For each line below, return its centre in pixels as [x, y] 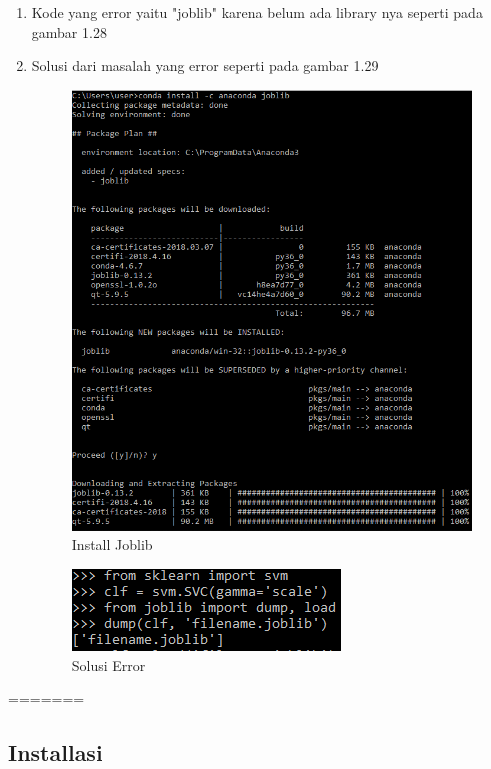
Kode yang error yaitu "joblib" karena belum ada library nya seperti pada [257, 12]
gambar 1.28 [69, 31]
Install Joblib [112, 544]
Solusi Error [108, 664]
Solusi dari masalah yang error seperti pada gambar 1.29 [205, 65]
